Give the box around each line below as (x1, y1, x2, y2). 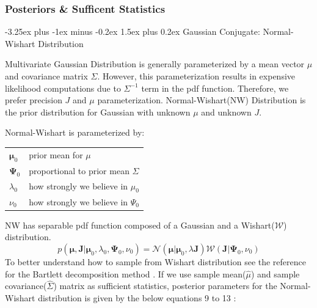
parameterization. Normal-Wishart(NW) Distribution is (97, 94, 306, 106)
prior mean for (29, 148, 83, 161)
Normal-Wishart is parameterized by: (5, 126, 145, 139)
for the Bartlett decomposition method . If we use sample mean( (5, 267, 246, 280)
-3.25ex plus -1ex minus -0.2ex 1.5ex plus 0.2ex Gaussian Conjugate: (5, 25, 260, 38)
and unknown (201, 105, 252, 118)
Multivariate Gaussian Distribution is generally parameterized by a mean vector (5, 57, 305, 70)
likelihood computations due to (5, 81, 121, 94)
